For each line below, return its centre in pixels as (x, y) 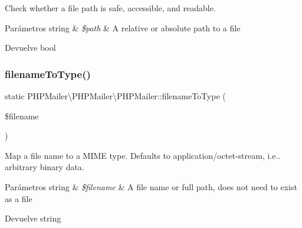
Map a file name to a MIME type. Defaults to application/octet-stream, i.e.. (143, 155)
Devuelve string (33, 218)
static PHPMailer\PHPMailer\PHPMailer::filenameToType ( (115, 96)
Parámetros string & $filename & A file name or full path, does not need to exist (151, 186)
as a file (19, 198)
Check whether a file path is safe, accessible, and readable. (110, 8)
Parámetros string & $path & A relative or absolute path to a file (123, 27)
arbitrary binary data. (45, 167)
